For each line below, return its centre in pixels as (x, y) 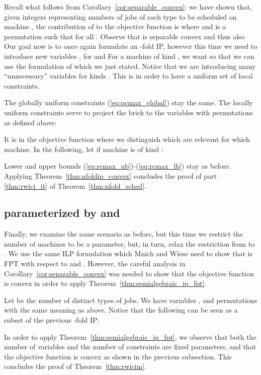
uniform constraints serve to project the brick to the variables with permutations (128, 112)
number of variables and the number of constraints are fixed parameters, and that (130, 347)
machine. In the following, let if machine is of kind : (84, 149)
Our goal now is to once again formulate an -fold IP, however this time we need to (131, 46)
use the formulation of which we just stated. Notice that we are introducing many (130, 66)
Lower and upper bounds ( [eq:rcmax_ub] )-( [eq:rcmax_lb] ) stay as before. (118, 166)
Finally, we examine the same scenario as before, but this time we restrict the (124, 234)
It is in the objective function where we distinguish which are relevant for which (127, 139)
